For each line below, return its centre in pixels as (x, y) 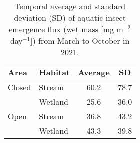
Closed (20, 87)
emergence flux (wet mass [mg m (66, 29)
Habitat (55, 72)
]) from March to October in (80, 41)
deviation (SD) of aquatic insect (70, 18)
